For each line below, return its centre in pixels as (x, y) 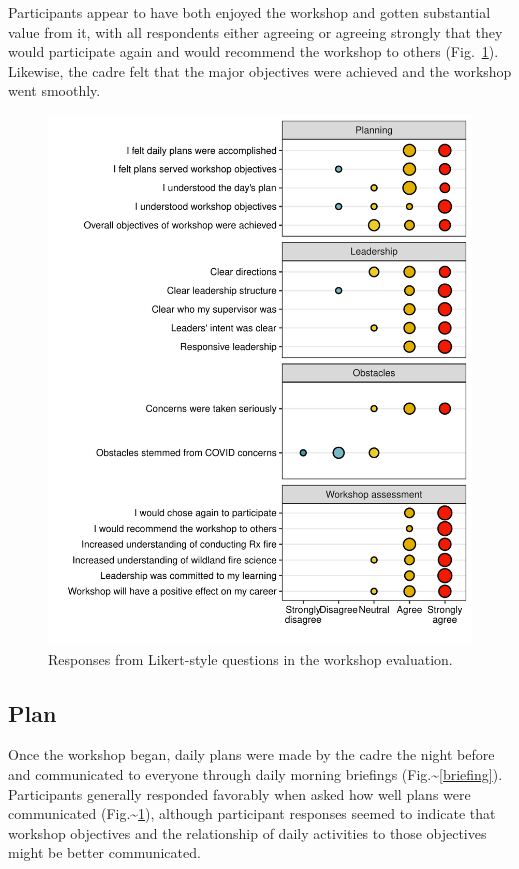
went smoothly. (54, 90)
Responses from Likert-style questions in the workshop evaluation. (250, 658)
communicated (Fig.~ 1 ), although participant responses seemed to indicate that (252, 813)
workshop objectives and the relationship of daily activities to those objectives (247, 832)
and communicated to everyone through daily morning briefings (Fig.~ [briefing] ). (255, 774)
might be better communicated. (104, 852)
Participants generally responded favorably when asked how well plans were (239, 793)
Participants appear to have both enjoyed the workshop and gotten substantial (249, 12)
